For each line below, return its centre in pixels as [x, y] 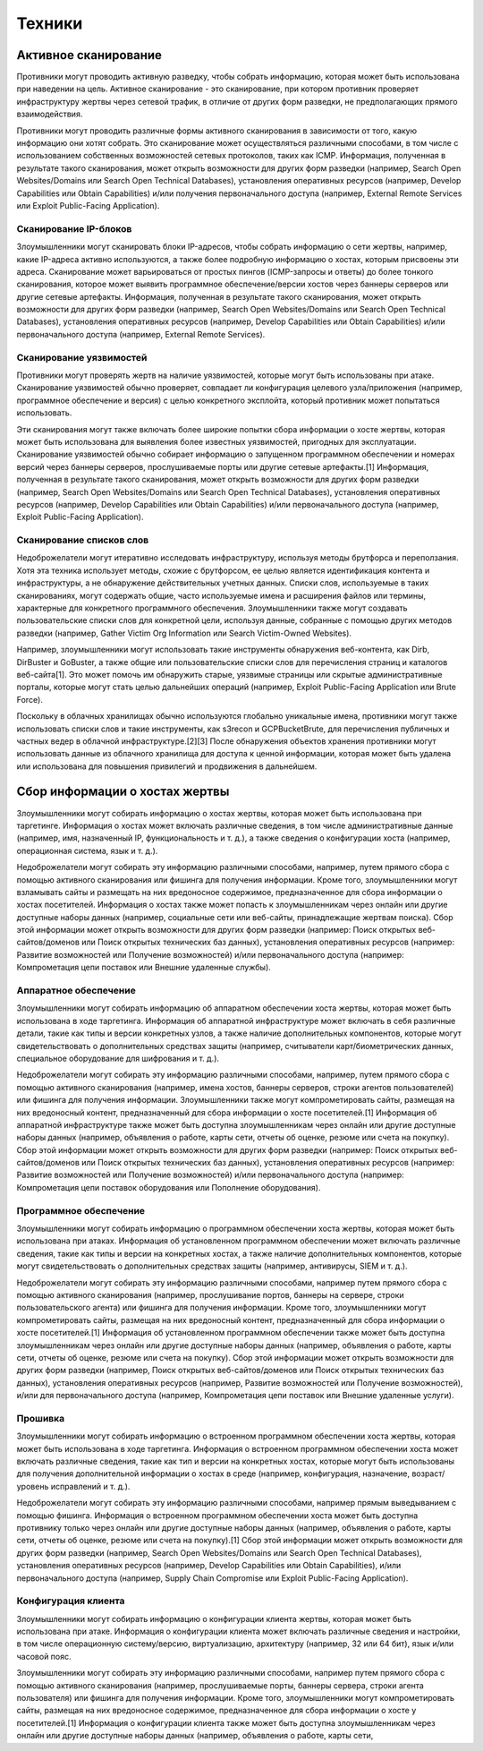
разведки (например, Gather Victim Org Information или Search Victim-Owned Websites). [184, 633]
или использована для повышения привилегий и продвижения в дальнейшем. [167, 766]
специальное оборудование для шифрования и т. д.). [118, 1058]
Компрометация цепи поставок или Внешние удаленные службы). [144, 968]
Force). [30, 699]
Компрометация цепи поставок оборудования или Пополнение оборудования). [169, 1187]
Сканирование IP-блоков [74, 228]
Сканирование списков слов [83, 540]
